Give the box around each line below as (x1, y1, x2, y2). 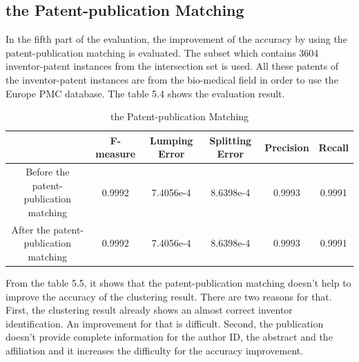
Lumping (149, 133, 193, 147)
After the (11, 222, 50, 236)
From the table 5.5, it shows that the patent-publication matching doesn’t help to (6, 276, 351, 290)
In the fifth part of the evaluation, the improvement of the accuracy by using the (6, 32, 347, 46)
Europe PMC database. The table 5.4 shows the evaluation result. (6, 86, 285, 100)
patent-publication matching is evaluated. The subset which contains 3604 (6, 45, 319, 59)
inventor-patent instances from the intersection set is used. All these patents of (6, 59, 339, 73)
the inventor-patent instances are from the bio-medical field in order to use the (6, 72, 338, 86)
